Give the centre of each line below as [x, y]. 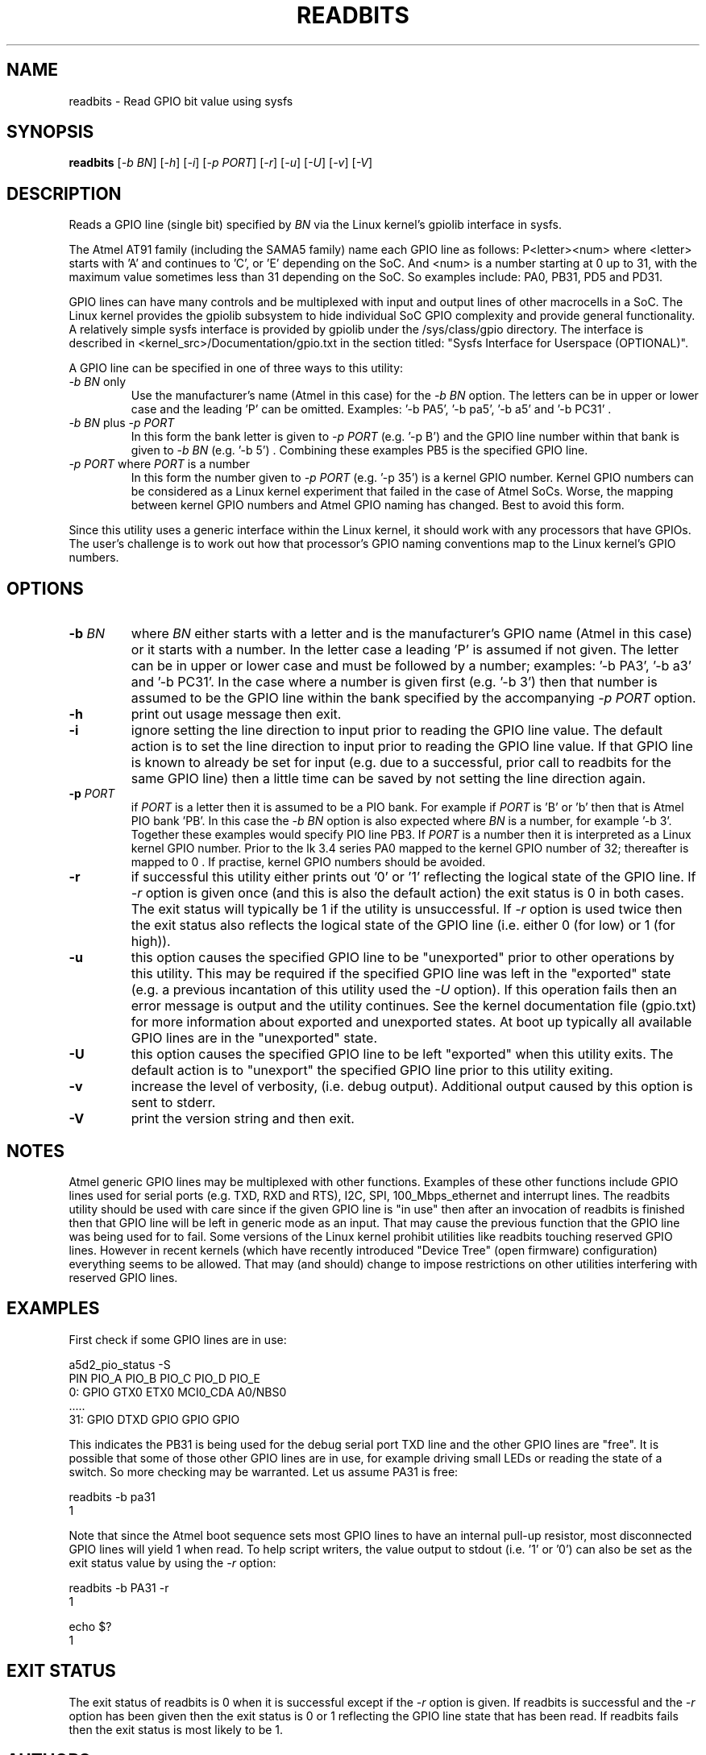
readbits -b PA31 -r [119, 1587]
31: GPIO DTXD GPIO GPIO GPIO [154, 1419]
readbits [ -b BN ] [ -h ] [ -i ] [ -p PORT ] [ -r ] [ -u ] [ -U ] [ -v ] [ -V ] [221, 163]
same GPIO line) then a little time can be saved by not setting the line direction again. [388, 779]
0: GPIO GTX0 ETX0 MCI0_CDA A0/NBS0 [178, 1392]
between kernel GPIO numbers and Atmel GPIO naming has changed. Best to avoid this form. [378, 505]
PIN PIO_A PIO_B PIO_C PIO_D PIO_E [164, 1378]
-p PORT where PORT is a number [160, 464]
